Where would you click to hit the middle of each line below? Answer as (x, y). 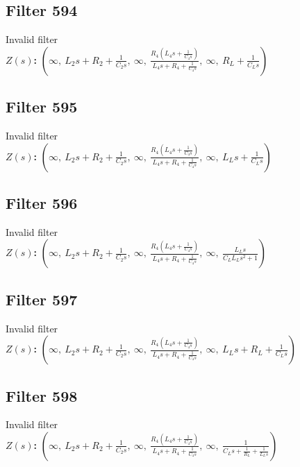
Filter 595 (42, 107)
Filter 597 (42, 299)
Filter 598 (42, 395)
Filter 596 (42, 202)
